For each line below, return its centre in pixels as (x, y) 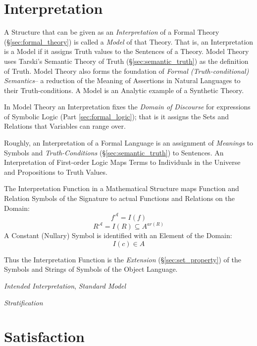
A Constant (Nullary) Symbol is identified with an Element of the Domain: (118, 235)
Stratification (24, 302)
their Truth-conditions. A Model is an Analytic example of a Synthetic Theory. (124, 90)
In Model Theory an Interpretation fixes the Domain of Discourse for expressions (127, 107)
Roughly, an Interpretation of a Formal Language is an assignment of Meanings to (129, 143)
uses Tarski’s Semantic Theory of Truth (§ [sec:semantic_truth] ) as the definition (126, 61)
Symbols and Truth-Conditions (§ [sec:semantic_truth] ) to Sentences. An (114, 152)
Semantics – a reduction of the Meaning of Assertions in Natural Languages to (122, 80)
